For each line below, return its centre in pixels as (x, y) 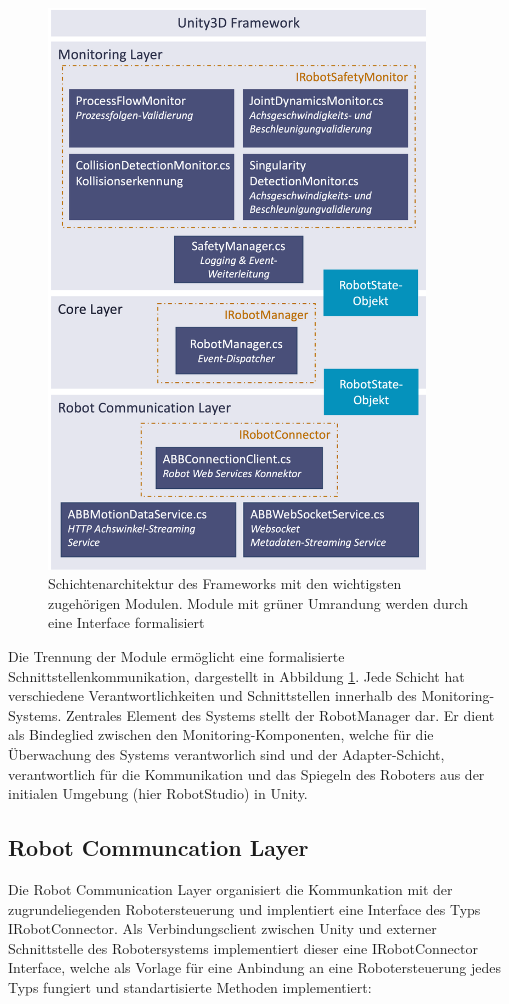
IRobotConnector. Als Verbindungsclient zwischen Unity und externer (222, 928)
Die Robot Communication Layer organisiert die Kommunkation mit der (230, 889)
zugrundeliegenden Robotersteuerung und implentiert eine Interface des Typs (244, 908)
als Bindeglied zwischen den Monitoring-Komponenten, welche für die (221, 734)
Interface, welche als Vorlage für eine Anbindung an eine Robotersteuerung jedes (254, 967)
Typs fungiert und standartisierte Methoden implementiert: (190, 986)
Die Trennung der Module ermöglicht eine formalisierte (176, 656)
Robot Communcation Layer (158, 847)
